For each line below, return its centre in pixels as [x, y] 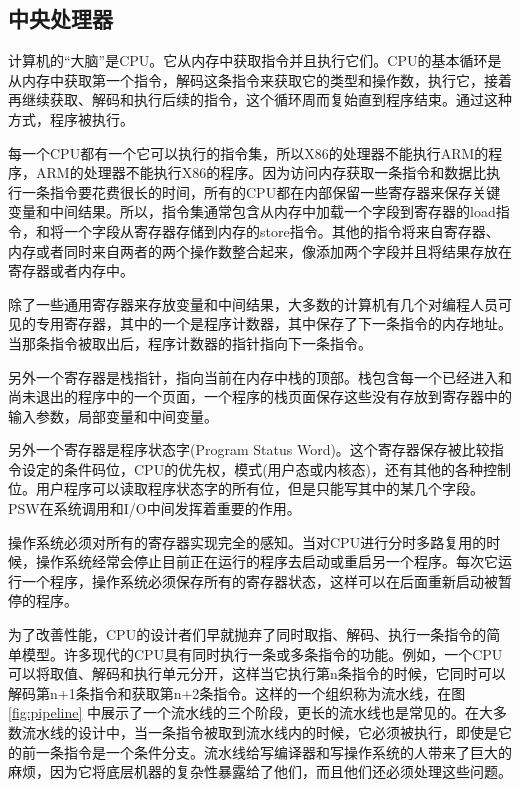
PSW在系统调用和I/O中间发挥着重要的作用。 [154, 508]
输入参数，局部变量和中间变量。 [113, 415]
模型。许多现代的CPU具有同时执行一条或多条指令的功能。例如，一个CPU [262, 653]
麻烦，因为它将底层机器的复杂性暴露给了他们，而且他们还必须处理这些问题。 [260, 771]
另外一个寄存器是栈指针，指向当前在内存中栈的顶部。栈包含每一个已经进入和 [260, 376]
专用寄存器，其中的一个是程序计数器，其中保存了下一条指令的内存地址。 [273, 323]
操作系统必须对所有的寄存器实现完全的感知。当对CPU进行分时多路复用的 [247, 541]
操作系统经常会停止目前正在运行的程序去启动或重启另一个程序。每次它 [266, 561]
